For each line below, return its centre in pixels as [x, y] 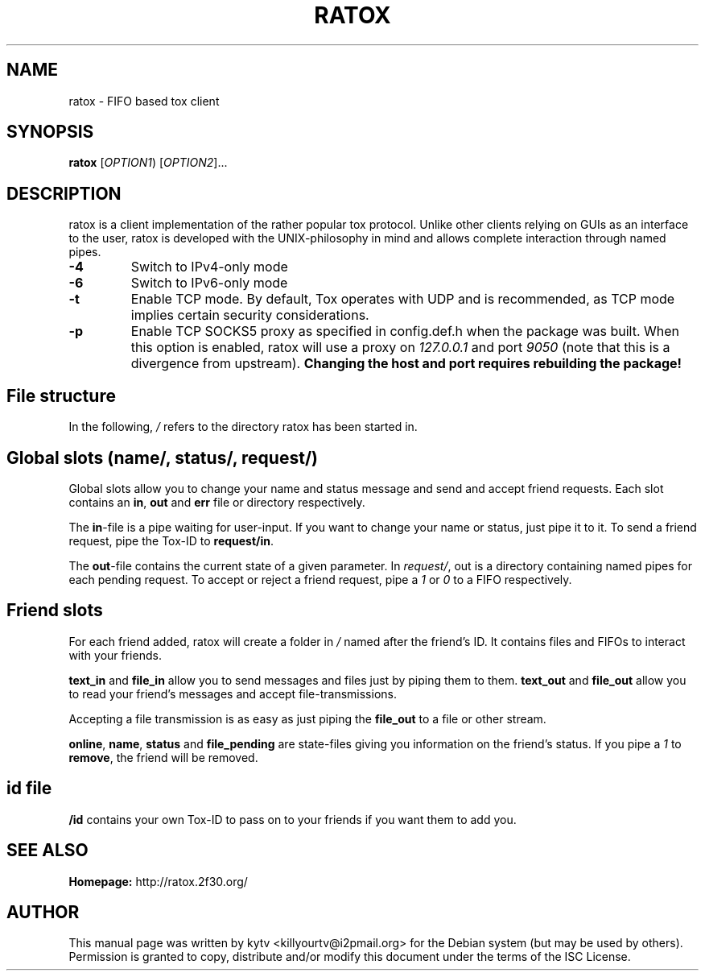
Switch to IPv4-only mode [209, 267]
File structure [61, 395]
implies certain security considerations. [250, 315]
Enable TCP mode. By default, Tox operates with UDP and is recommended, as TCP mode [403, 299]
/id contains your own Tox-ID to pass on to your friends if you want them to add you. [293, 819]
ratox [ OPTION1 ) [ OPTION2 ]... [148, 163]
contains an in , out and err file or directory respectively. [217, 502]
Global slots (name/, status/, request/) [162, 457]
